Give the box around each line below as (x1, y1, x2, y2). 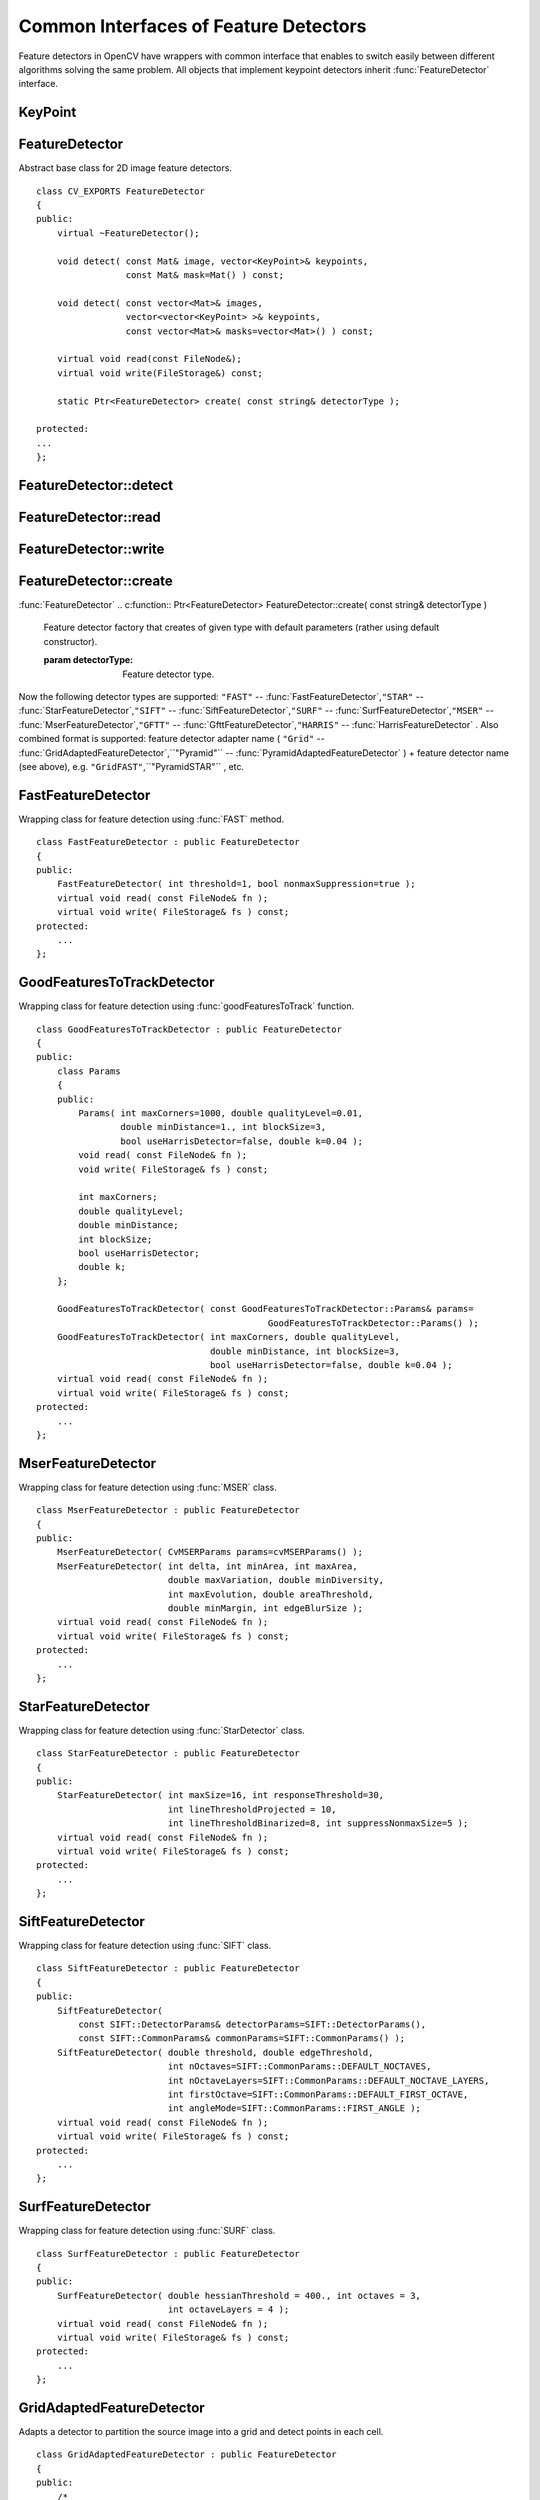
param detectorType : (43, 654, 134, 666)
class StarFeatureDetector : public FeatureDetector (36, 1748, 300, 1759)
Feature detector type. (122, 668, 215, 680)
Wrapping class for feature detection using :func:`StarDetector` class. (18, 1724, 305, 1736)
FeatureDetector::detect (18, 476, 174, 494)
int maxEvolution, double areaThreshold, (167, 1588, 374, 1600)
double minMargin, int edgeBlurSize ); (167, 1603, 364, 1614)
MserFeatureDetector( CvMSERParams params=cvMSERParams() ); (56, 1546, 364, 1558)
